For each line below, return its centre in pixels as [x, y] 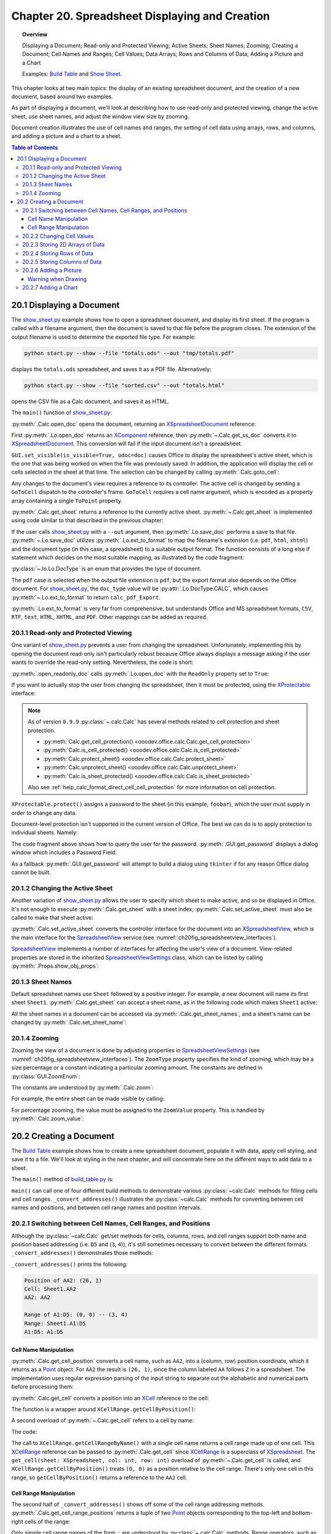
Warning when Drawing [57, 279]
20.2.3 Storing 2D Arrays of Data [64, 245]
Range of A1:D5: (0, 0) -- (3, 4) [76, 1315]
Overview [35, 34]
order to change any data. [44, 812]
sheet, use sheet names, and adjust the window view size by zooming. [100, 116]
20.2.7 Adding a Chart [50, 288]
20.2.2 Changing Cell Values [58, 236]
